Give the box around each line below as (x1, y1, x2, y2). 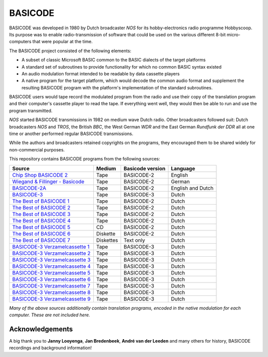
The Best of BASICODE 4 (12, 217, 71, 224)
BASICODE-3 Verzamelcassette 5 (12, 269, 91, 276)
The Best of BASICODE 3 (12, 211, 70, 217)
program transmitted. (9, 107, 53, 114)
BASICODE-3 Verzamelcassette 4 (12, 263, 91, 270)
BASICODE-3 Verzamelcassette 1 (12, 243, 90, 250)
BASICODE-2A (12, 184, 47, 191)
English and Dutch (171, 184, 213, 191)
